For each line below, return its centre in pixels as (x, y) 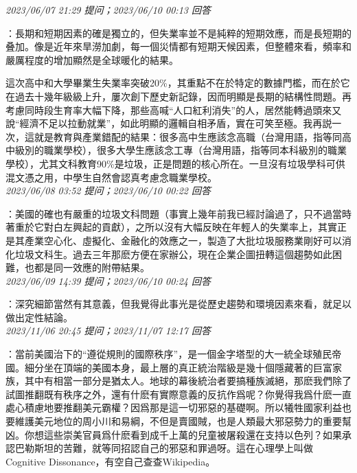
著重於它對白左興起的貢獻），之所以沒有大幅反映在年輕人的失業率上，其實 (171, 227)
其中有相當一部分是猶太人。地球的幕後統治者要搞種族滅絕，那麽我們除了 (188, 381)
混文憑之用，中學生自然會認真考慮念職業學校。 (111, 177)
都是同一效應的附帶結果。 (92, 267)
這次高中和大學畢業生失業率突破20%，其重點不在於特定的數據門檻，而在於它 (178, 83)
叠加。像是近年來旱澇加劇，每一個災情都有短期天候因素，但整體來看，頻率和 (178, 46)
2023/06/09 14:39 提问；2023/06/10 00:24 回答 (108, 280)
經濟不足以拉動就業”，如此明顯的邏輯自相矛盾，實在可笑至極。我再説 (176, 123)
